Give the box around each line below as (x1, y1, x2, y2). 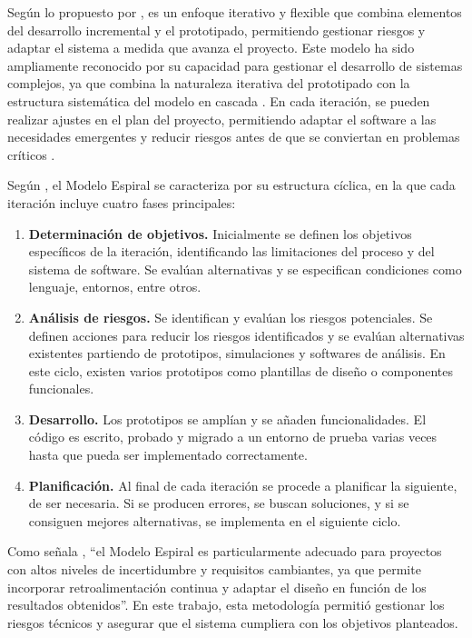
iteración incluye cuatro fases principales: (7, 193, 236, 212)
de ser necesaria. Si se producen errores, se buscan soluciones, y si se (28, 493, 409, 513)
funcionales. (28, 379, 94, 398)
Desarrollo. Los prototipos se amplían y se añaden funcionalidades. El (28, 409, 427, 428)
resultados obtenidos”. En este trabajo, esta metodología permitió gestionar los (7, 595, 445, 614)
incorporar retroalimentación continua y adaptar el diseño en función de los (7, 577, 427, 596)
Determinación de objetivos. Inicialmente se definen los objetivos (28, 224, 412, 243)
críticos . (7, 145, 55, 164)
